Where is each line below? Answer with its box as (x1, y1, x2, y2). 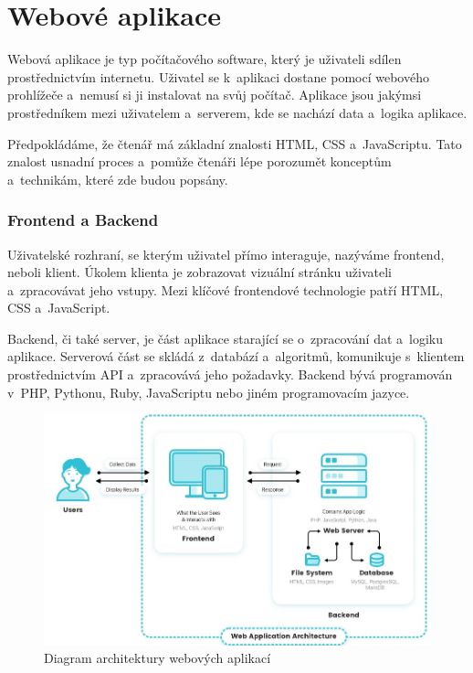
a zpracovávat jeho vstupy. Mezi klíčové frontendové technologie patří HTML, (7, 280, 444, 299)
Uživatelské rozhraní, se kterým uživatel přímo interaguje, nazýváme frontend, (7, 244, 445, 263)
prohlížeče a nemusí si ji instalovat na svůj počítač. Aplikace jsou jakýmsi (7, 85, 422, 104)
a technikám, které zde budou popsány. (7, 169, 228, 188)
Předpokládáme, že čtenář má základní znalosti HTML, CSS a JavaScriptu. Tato (7, 134, 462, 153)
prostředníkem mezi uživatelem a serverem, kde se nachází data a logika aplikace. (7, 102, 468, 122)
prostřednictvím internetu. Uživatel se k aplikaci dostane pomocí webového (7, 67, 429, 86)
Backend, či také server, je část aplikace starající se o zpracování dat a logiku (7, 328, 443, 347)
